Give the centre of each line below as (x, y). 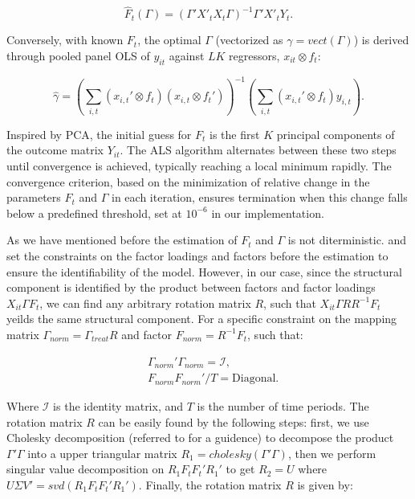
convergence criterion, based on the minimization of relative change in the (188, 181)
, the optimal (169, 40)
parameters (34, 197)
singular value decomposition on (85, 469)
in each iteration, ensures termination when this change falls (260, 197)
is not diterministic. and (347, 240)
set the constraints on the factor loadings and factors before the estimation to (197, 255)
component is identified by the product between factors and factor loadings (191, 287)
